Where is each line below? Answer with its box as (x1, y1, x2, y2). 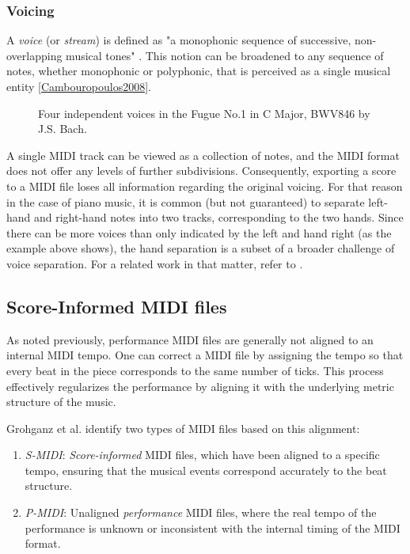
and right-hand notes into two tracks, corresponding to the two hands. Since (34, 209, 404, 226)
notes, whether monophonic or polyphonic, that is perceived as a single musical (6, 63, 391, 79)
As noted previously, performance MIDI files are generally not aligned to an (6, 331, 374, 347)
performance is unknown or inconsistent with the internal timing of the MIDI (25, 519, 401, 536)
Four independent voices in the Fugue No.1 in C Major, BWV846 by (38, 104, 370, 121)
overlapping (6, 47, 63, 63)
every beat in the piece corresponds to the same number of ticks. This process (6, 362, 384, 378)
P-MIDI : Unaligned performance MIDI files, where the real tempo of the (25, 504, 377, 521)
